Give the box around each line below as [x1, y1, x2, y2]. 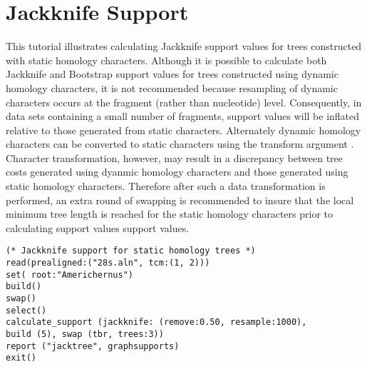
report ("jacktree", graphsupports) [6, 341, 180, 351]
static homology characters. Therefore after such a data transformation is [6, 179, 326, 193]
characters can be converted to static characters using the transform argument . [6, 136, 354, 151]
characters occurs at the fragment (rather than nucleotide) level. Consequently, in [6, 94, 362, 109]
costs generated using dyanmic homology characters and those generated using [6, 164, 348, 179]
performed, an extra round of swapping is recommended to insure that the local [6, 192, 354, 207]
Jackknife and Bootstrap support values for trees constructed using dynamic [6, 66, 338, 81]
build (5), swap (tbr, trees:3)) [6, 329, 164, 340]
